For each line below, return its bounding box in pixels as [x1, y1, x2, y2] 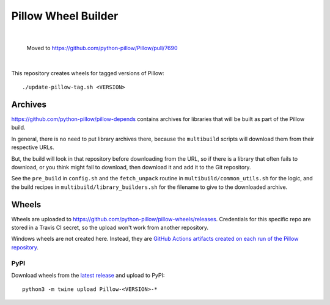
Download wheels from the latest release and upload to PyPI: [11, 271, 165, 279]
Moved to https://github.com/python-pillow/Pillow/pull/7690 [26, 44, 178, 51]
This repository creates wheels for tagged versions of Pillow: [11, 69, 164, 76]
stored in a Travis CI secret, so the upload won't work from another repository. [11, 224, 209, 232]
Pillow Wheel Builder [11, 9, 119, 23]
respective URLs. [11, 144, 54, 151]
